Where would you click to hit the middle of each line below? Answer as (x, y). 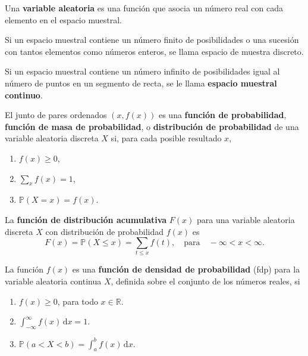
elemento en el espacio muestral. (63, 19)
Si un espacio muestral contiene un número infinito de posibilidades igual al (142, 71)
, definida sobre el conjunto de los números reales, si (205, 281)
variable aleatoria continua (53, 281)
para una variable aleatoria (246, 219)
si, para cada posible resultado (166, 138)
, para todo (78, 301)
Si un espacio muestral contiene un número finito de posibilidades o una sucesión (152, 40)
